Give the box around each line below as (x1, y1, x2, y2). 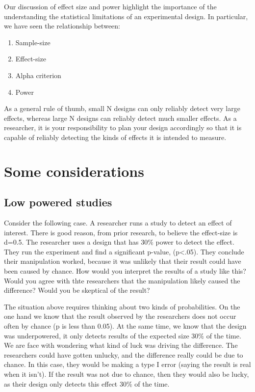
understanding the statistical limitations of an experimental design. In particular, (4, 11, 248, 21)
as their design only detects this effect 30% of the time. (4, 378, 170, 389)
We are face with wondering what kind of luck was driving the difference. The (4, 340, 238, 350)
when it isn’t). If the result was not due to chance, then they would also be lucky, (4, 369, 249, 379)
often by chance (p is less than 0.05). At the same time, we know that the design (4, 321, 247, 331)
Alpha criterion (15, 70, 61, 80)
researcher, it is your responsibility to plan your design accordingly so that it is (4, 122, 242, 133)
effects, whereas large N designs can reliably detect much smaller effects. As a (4, 112, 237, 123)
